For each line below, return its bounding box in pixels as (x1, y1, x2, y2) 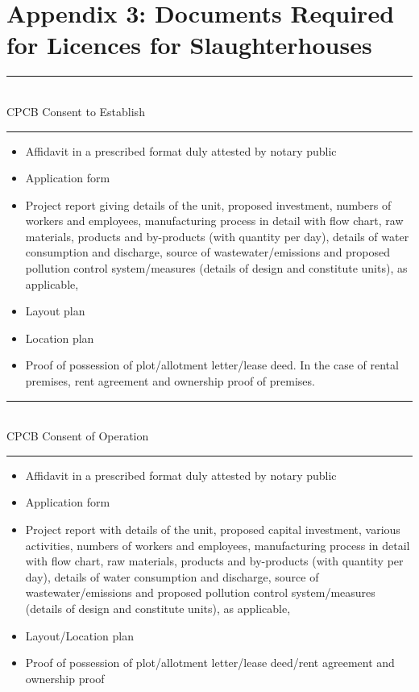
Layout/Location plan (25, 627, 134, 644)
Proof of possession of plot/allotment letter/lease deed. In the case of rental (25, 356, 399, 373)
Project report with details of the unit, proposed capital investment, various (25, 521, 400, 537)
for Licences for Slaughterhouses (6, 28, 372, 61)
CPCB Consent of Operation (6, 427, 149, 444)
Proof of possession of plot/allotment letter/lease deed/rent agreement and (25, 654, 395, 671)
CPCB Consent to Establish (6, 102, 145, 119)
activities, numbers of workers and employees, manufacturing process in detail (25, 536, 410, 553)
